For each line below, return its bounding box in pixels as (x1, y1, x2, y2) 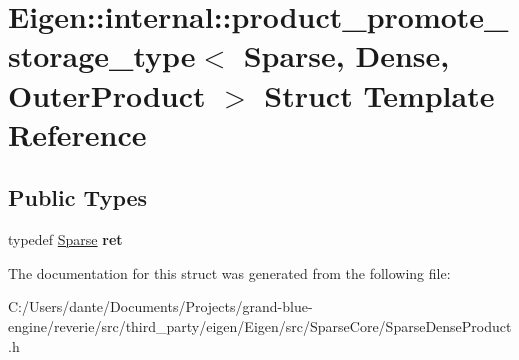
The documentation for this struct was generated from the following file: (8, 262, 451, 283)
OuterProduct (8, 74, 206, 115)
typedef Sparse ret (8, 229, 123, 250)
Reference (8, 113, 147, 154)
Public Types (8, 182, 148, 213)
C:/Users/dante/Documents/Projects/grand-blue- (8, 296, 313, 317)
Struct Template (264, 74, 495, 115)
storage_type (8, 35, 196, 76)
